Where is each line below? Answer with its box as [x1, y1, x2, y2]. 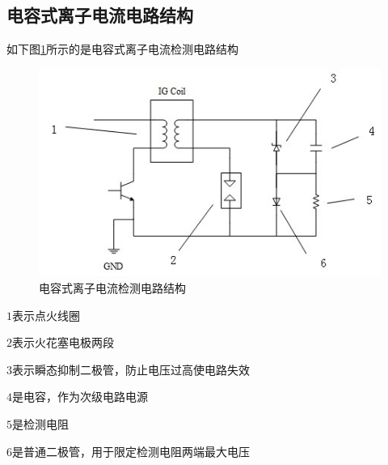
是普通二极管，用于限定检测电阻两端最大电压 [12, 442, 250, 459]
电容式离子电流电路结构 [6, 2, 193, 28]
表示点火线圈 [12, 306, 80, 323]
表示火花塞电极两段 [12, 334, 114, 351]
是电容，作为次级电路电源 [12, 388, 148, 405]
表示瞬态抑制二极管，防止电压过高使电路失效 [12, 360, 250, 378]
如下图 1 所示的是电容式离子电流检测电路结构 [6, 41, 238, 58]
